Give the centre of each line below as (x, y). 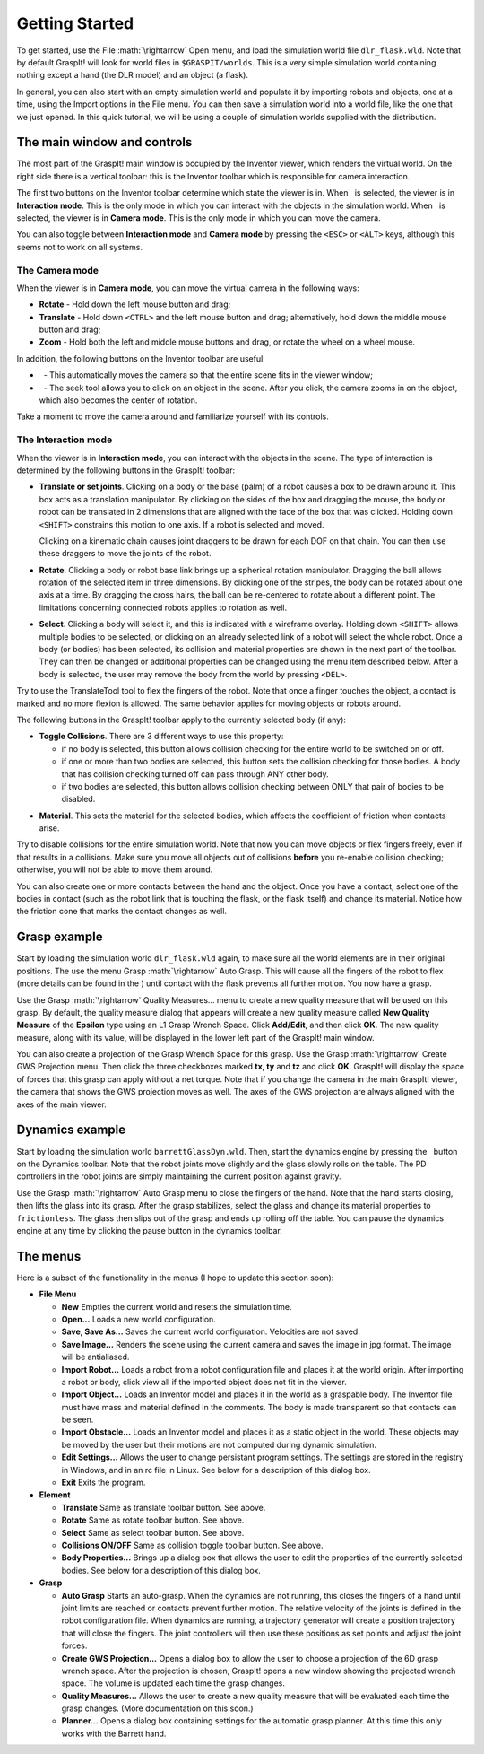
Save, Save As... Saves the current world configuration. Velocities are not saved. (211, 1331)
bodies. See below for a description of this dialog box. (161, 1570)
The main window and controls (104, 142)
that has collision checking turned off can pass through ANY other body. (195, 774)
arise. (49, 828)
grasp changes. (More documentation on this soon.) (158, 1708)
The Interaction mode (65, 440)
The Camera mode (57, 270)
